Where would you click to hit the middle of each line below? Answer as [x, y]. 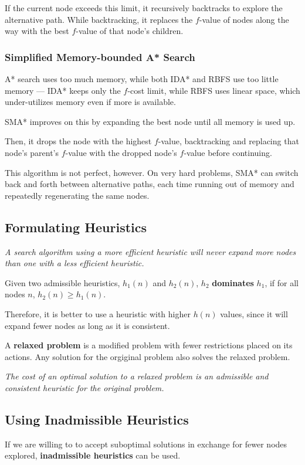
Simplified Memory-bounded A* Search [100, 57]
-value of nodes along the [244, 19]
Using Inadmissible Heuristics [97, 419]
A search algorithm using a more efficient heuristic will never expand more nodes [150, 251]
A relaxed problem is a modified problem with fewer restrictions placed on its [149, 345]
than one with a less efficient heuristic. [74, 263]
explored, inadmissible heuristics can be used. [93, 455]
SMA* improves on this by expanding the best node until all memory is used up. [150, 121]
